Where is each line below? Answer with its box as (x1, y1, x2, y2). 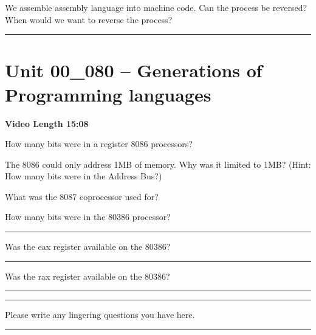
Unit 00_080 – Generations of (5, 58, 263, 83)
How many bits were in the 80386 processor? (5, 210, 171, 223)
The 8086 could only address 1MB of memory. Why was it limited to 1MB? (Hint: (5, 157, 311, 170)
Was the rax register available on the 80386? (5, 269, 170, 282)
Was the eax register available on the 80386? (5, 240, 171, 253)
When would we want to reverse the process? (5, 13, 173, 26)
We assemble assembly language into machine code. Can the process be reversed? (5, 1, 307, 13)
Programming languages (5, 81, 211, 106)
